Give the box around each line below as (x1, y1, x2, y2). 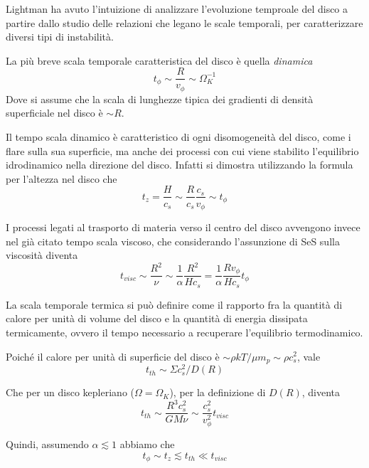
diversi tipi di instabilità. (6, 29, 114, 44)
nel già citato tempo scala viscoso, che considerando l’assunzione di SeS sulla (6, 233, 340, 248)
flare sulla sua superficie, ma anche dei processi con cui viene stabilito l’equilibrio (6, 143, 359, 158)
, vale (296, 349, 321, 363)
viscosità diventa (6, 248, 78, 262)
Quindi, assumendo (6, 437, 89, 452)
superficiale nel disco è (6, 105, 103, 120)
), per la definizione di (169, 385, 266, 400)
